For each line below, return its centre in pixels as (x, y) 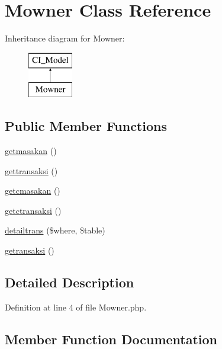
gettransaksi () (31, 170)
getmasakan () (31, 151)
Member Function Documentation (111, 339)
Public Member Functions (86, 126)
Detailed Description (70, 282)
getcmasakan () (33, 190)
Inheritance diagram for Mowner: (65, 38)
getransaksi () (30, 250)
